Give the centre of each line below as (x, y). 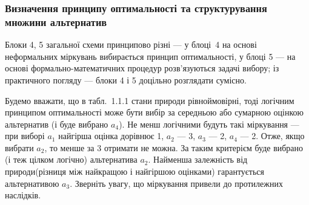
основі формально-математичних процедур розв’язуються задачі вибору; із (142, 68)
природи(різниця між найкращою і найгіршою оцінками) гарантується (135, 171)
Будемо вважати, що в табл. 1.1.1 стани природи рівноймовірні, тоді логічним (150, 100)
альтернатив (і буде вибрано (57, 124)
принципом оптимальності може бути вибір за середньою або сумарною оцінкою (154, 112)
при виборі (25, 136)
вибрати (19, 147)
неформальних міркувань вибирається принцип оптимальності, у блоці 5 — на (150, 56)
